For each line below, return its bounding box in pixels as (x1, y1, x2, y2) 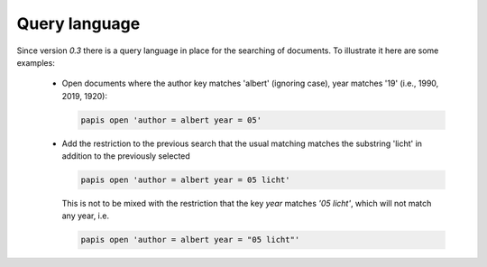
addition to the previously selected (61, 151, 191, 161)
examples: (16, 57, 56, 68)
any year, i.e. (61, 210, 110, 221)
